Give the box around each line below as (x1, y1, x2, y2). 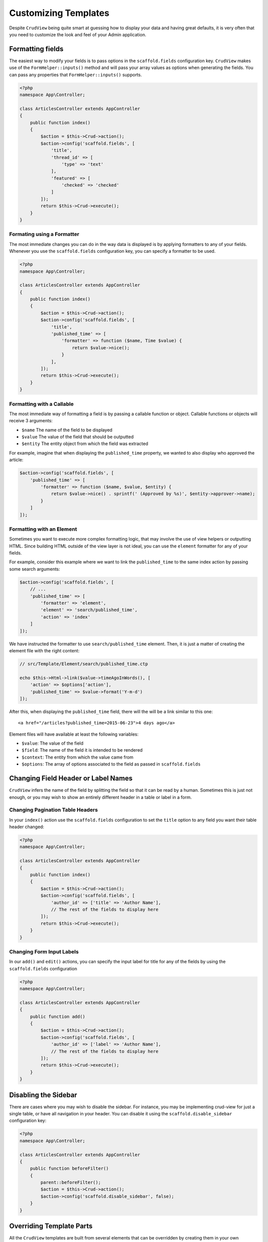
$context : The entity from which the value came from (21, 754, 134, 760)
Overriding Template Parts (9, 1222, 93, 1231)
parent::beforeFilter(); (40, 1180, 101, 1185)
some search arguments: (9, 566, 61, 572)
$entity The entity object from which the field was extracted (21, 441, 148, 447)
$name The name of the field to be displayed (21, 427, 113, 433)
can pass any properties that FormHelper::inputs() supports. (9, 72, 142, 78)
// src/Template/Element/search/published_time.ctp (19, 661, 148, 667)
